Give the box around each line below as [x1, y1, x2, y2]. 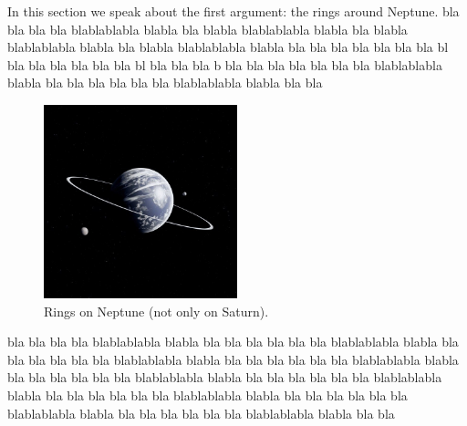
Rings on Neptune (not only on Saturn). [44, 301, 269, 320]
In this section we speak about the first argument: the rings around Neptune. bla [7, 2, 460, 20]
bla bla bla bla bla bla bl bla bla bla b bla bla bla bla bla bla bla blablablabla [7, 55, 442, 74]
